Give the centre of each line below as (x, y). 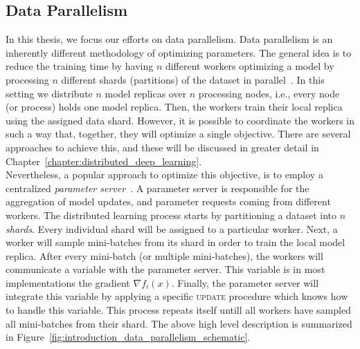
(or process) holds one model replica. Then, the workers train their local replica (174, 107)
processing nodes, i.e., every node (269, 93)
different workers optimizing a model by (250, 66)
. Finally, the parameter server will (245, 282)
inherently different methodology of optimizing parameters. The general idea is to (179, 52)
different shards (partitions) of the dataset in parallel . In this (193, 79)
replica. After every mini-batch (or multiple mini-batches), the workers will (164, 255)
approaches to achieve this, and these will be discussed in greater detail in (162, 147)
